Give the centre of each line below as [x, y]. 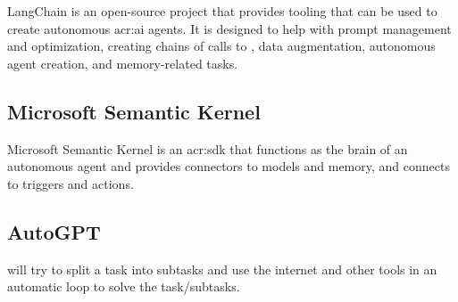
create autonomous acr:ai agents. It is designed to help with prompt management [229, 28]
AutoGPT [54, 231]
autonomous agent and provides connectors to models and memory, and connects [229, 166]
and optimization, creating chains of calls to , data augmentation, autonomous [221, 46]
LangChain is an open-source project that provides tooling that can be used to [222, 11]
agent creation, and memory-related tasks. [123, 63]
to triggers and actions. [71, 183]
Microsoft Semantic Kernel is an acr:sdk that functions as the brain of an [208, 148]
